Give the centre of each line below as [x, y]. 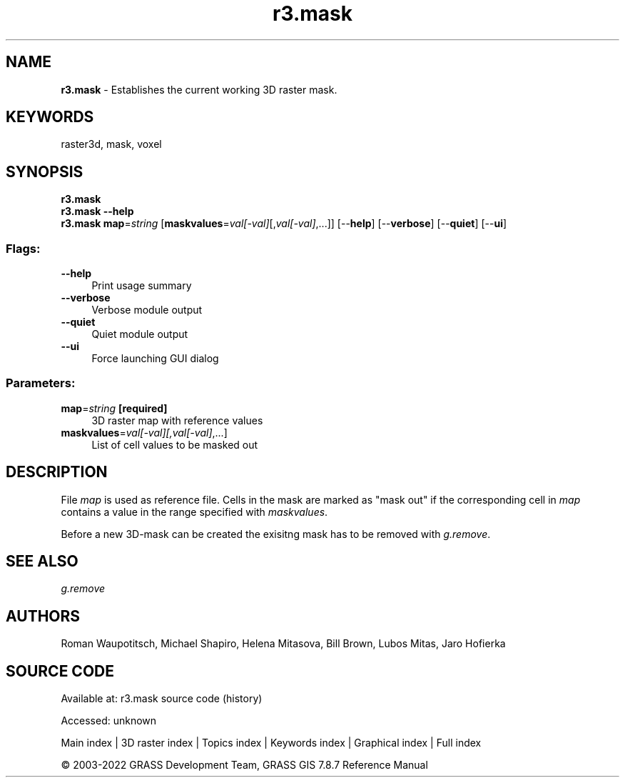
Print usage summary [142, 286]
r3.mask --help [97, 211]
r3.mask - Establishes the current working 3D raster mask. [199, 89]
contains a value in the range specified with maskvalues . [194, 512]
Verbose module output [147, 310]
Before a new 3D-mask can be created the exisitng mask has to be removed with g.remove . [276, 534]
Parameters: [41, 383]
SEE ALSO [42, 562]
